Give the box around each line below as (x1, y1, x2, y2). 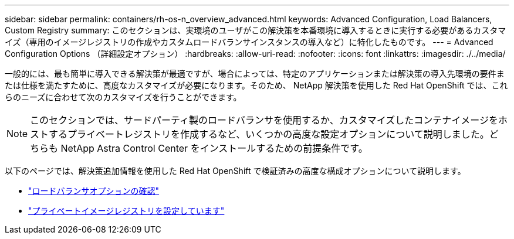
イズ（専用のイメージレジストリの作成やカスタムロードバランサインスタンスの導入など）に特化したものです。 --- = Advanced (5, 37, 493, 47)
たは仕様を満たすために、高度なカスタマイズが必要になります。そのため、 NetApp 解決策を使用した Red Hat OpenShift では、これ (5, 80, 508, 90)
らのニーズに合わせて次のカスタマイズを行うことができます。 (5, 92, 242, 102)
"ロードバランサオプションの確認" (28, 186, 160, 196)
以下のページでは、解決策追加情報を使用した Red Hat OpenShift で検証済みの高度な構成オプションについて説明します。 (5, 166, 466, 176)
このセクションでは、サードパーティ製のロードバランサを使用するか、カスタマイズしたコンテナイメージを (30, 114, 498, 126)
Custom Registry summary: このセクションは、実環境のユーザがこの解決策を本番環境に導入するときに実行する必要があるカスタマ (5, 25, 506, 35)
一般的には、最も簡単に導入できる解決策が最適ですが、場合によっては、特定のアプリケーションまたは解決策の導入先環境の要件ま (5, 69, 505, 78)
